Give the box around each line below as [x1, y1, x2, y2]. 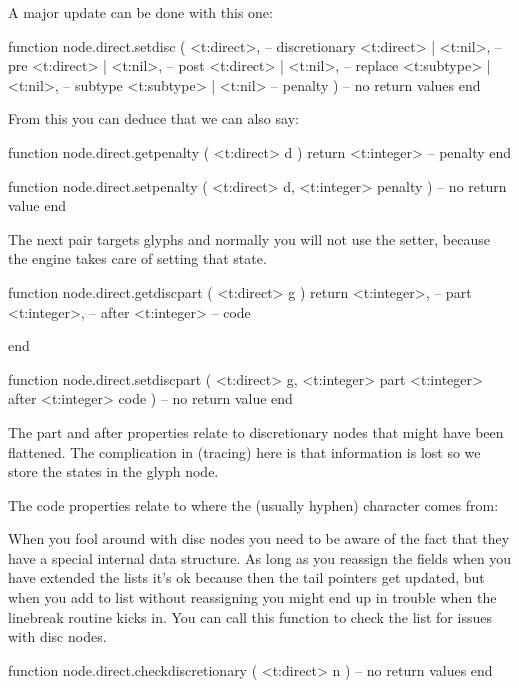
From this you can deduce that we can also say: [8, 108, 299, 129]
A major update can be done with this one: [8, 2, 273, 22]
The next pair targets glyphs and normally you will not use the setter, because [8, 228, 490, 249]
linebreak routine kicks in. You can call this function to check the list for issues [8, 606, 492, 627]
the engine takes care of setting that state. [8, 248, 267, 269]
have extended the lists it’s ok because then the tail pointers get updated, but [8, 567, 485, 588]
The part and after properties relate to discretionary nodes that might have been [8, 421, 504, 442]
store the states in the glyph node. [8, 461, 219, 482]
